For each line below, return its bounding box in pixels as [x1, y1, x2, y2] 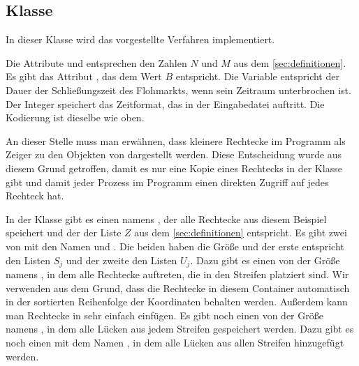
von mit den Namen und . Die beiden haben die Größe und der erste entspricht [6, 238, 344, 253]
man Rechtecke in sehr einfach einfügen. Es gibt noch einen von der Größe [6, 307, 323, 322]
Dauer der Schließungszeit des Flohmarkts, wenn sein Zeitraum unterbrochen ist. [6, 82, 351, 97]
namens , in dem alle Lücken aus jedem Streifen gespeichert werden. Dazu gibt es [6, 321, 354, 336]
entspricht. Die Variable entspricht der [175, 69, 339, 84]
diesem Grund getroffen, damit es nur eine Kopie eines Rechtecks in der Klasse [6, 160, 342, 175]
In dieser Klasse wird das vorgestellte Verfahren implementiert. [6, 32, 275, 47]
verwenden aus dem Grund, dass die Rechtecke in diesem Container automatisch [6, 280, 350, 295]
